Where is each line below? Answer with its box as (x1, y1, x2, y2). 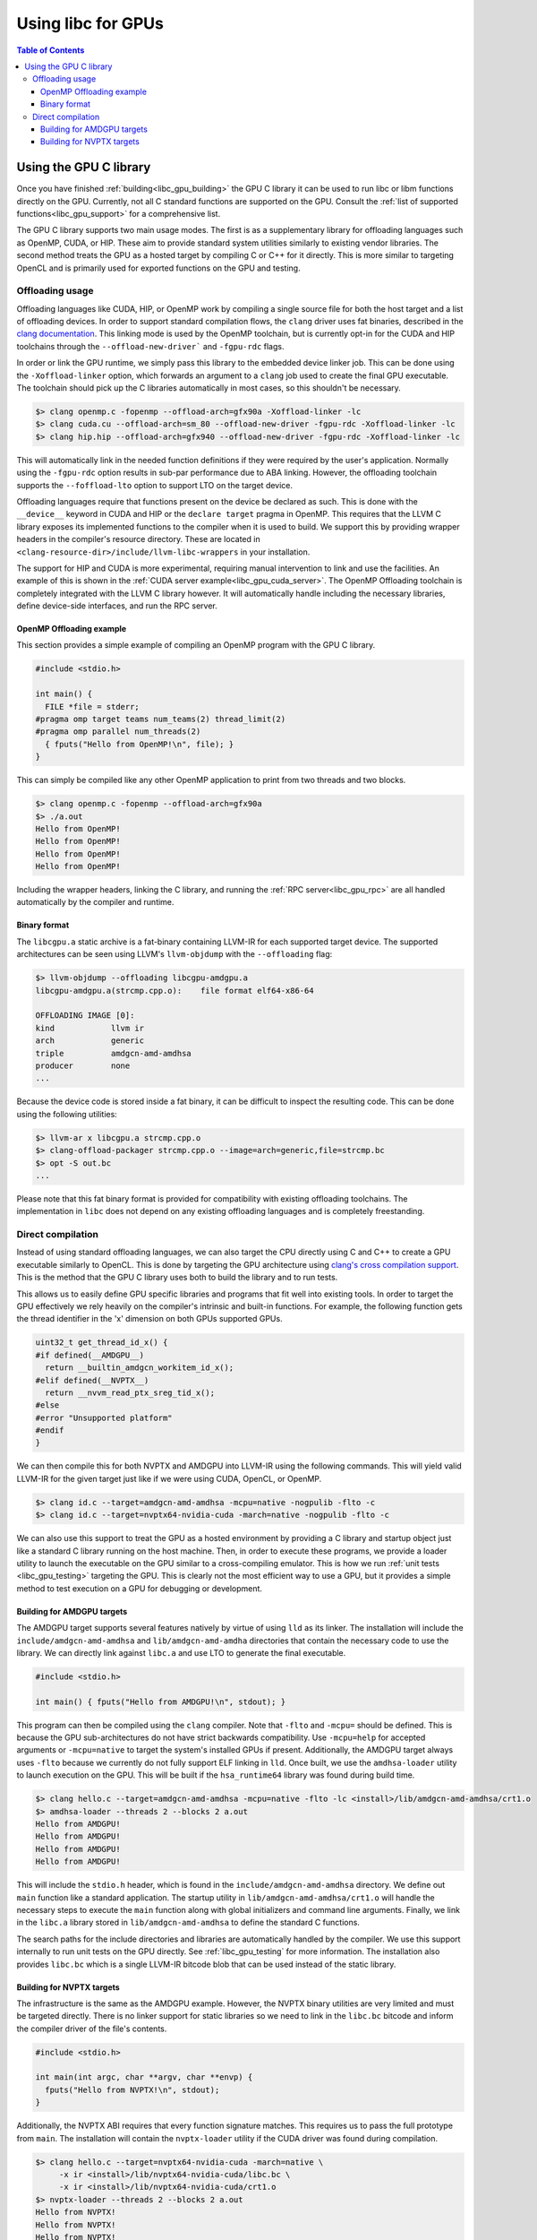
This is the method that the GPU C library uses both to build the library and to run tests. (16, 1272, 338, 1283)
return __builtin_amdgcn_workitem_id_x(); (45, 1363, 234, 1373)
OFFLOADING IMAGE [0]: (35, 1011, 135, 1021)
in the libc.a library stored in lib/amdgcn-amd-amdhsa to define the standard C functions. (16, 1917, 360, 1928)
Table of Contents (16, 45, 85, 56)
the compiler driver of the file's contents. (16, 2023, 167, 2034)
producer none (35, 1060, 131, 1071)
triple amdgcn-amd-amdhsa (35, 1048, 192, 1058)
